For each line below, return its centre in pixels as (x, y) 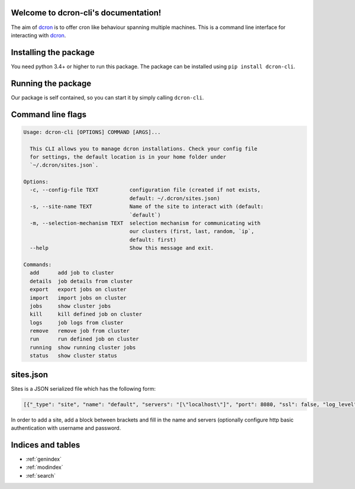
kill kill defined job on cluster (86, 314)
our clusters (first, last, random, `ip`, (192, 231)
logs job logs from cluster (77, 322)
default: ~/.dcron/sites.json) (175, 198)
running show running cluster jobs (83, 347)
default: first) (153, 239)
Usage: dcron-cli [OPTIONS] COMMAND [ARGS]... (92, 132)
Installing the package (53, 52)
